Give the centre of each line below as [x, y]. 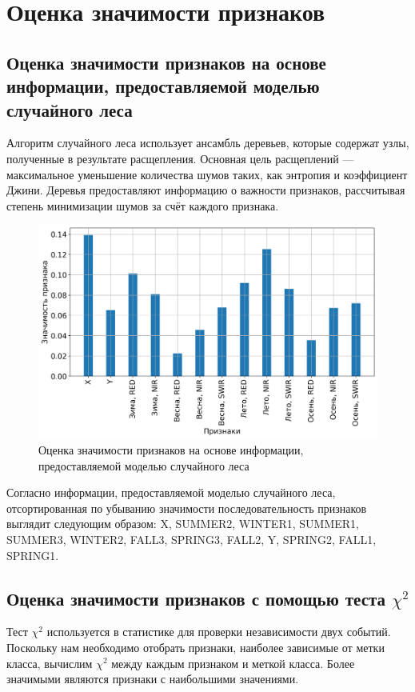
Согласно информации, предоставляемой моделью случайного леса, [171, 492]
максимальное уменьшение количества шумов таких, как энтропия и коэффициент [207, 174]
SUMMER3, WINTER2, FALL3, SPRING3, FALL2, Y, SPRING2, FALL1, [192, 539]
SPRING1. [33, 555]
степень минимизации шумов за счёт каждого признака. [143, 205]
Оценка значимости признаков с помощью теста [196, 598]
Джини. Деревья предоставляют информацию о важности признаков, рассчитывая [206, 190]
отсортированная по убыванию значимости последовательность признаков [187, 508]
